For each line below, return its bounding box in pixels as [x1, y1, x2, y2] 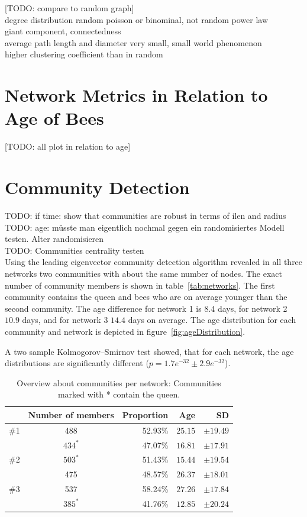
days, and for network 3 [22, 314, 108, 326]
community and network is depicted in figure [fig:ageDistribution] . [5, 325, 245, 337]
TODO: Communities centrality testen [5, 244, 144, 256]
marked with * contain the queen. [57, 388, 180, 400]
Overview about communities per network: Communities [17, 376, 221, 389]
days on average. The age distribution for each [128, 314, 296, 326]
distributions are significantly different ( [5, 357, 149, 369]
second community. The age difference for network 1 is [5, 302, 202, 314]
